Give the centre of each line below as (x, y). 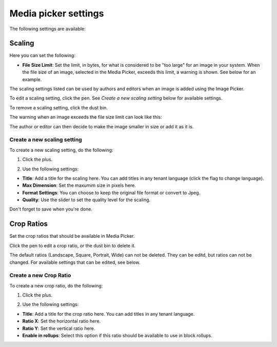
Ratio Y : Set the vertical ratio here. (59, 328)
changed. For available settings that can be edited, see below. (75, 262)
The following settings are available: (47, 29)
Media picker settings (57, 13)
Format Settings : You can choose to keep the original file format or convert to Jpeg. (111, 192)
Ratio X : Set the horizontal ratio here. (62, 321)
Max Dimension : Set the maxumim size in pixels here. (79, 185)
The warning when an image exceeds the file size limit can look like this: (86, 117)
